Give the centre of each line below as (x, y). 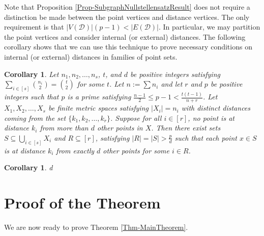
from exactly (75, 150)
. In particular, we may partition (209, 27)
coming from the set (35, 117)
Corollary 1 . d (28, 167)
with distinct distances (216, 108)
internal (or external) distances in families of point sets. (91, 56)
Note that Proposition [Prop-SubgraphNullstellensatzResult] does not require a (127, 7)
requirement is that (34, 27)
